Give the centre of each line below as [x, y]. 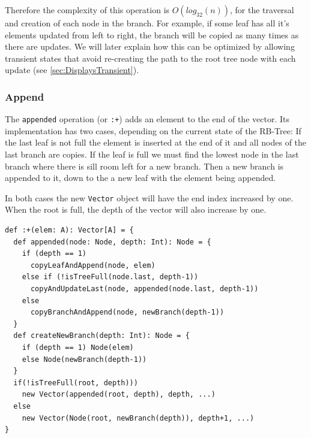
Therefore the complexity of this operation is [87, 10]
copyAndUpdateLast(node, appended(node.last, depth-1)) [144, 289]
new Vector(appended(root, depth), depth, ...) [119, 395]
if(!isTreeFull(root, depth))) [76, 383]
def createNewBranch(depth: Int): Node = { [101, 336]
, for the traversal [262, 10]
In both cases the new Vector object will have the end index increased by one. [149, 197]
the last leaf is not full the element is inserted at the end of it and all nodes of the [156, 142]
